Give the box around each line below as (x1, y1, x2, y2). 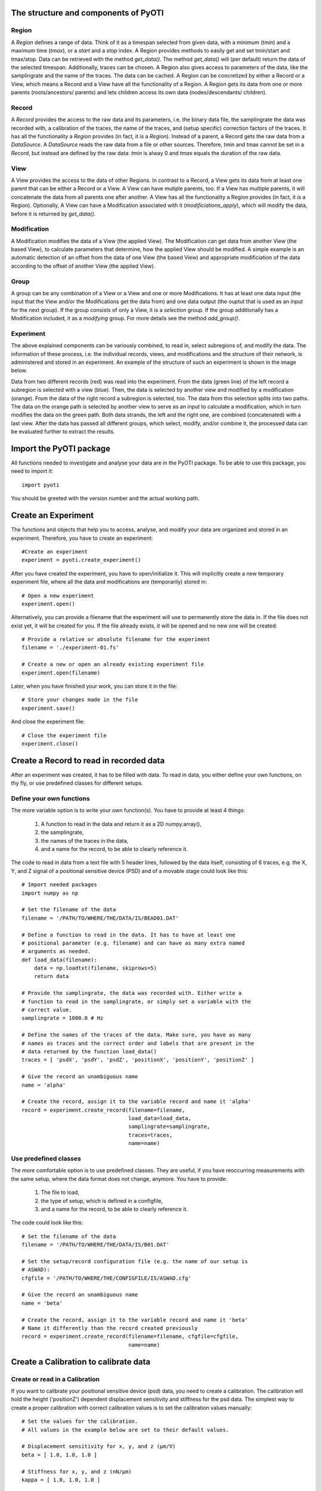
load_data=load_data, (128, 1115, 192, 1122)
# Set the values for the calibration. (21, 1418, 138, 1425)
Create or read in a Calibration (11, 1375, 100, 1383)
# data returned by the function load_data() (21, 1048, 157, 1055)
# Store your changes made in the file (21, 697, 138, 703)
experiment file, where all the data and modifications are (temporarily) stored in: (11, 579, 208, 586)
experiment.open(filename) (21, 669, 101, 676)
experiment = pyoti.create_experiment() (21, 556, 141, 564)
